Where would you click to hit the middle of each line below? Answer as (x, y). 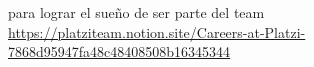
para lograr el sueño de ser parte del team (136, 12)
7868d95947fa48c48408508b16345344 (119, 51)
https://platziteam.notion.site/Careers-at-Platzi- (157, 31)
